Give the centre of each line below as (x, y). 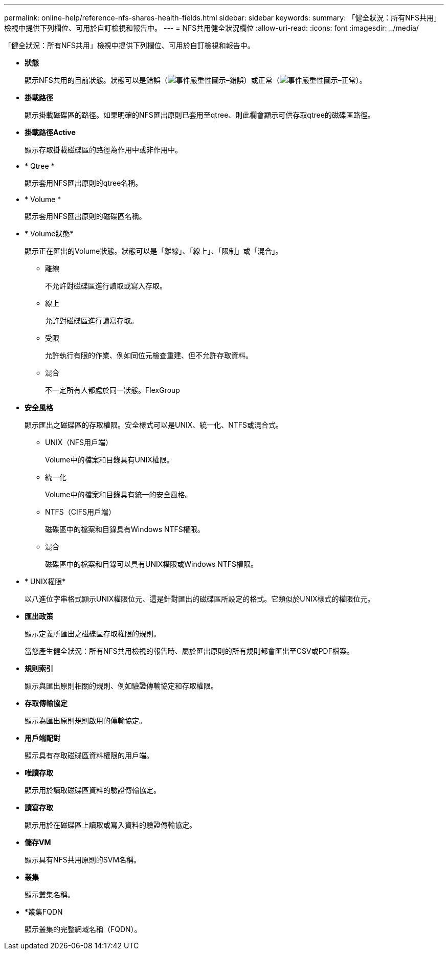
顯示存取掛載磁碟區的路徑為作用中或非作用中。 (103, 150)
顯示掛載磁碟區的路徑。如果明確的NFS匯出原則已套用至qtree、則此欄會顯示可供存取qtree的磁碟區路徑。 (200, 115)
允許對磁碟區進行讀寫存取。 (92, 320)
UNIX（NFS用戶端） (79, 442)
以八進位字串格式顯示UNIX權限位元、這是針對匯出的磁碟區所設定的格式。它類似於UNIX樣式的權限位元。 (200, 599)
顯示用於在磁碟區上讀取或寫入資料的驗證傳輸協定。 (110, 825)
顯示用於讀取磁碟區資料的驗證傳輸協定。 (93, 790)
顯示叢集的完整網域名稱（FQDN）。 (83, 929)
